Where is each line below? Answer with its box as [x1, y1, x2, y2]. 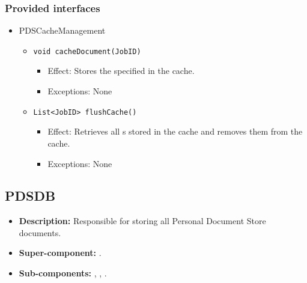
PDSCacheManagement [19, 24, 106, 37]
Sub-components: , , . [19, 267, 107, 279]
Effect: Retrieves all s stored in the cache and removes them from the [47, 125, 303, 138]
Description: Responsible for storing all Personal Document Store [19, 215, 266, 227]
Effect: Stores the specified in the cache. [47, 64, 195, 77]
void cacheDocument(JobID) [33, 47, 141, 56]
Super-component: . [19, 246, 102, 259]
